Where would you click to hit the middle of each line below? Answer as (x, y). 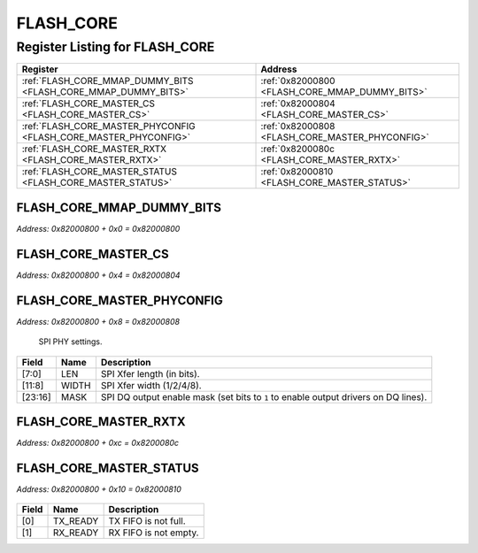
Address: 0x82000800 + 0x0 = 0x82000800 (98, 228)
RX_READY (76, 533)
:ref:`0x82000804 (298, 104)
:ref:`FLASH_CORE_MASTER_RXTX (94, 149)
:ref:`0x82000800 (298, 81)
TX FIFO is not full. (147, 521)
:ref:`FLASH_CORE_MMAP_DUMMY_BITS (108, 81)
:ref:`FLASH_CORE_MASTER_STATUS (99, 172)
